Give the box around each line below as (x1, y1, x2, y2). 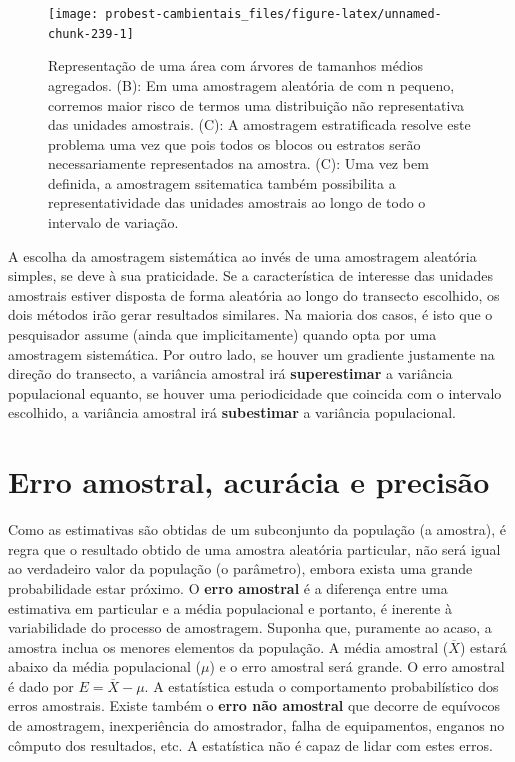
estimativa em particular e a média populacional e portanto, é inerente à (8, 597, 452, 618)
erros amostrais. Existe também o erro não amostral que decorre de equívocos (8, 695, 501, 716)
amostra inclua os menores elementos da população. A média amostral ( (8, 636, 449, 657)
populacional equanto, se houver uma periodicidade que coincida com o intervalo (8, 382, 502, 403)
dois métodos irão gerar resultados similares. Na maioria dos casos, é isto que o (8, 304, 493, 325)
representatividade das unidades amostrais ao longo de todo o (48, 192, 426, 213)
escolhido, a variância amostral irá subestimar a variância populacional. (8, 402, 456, 423)
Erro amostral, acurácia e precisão (8, 461, 490, 502)
